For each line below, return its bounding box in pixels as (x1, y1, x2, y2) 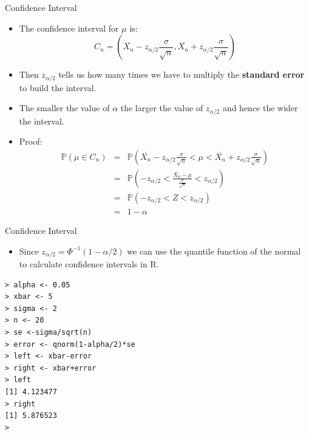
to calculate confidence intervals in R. (19, 258, 159, 270)
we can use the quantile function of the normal (127, 244, 301, 257)
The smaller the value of (19, 101, 110, 114)
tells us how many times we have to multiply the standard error (58, 68, 305, 81)
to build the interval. (19, 81, 97, 94)
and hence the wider (222, 101, 298, 114)
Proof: (19, 135, 42, 148)
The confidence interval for (19, 21, 119, 34)
